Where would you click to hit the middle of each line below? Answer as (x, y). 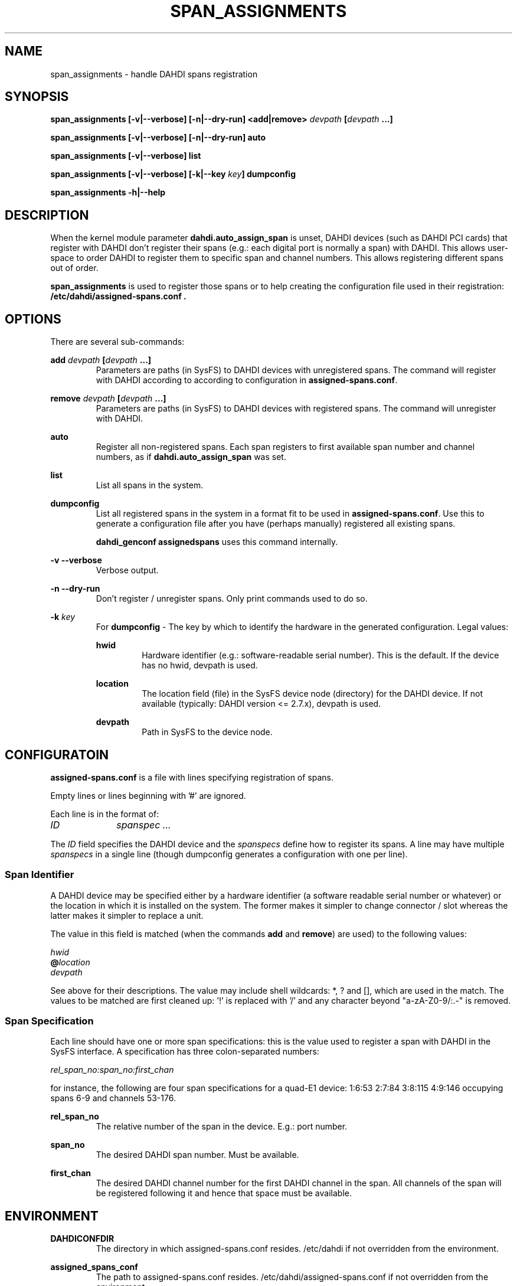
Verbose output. (127, 570)
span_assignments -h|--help (108, 192)
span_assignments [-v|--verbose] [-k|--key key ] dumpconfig (173, 174)
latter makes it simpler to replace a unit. (127, 915)
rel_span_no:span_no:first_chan (112, 1070)
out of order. (74, 268)
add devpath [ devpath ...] (101, 360)
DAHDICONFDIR (82, 1239)
